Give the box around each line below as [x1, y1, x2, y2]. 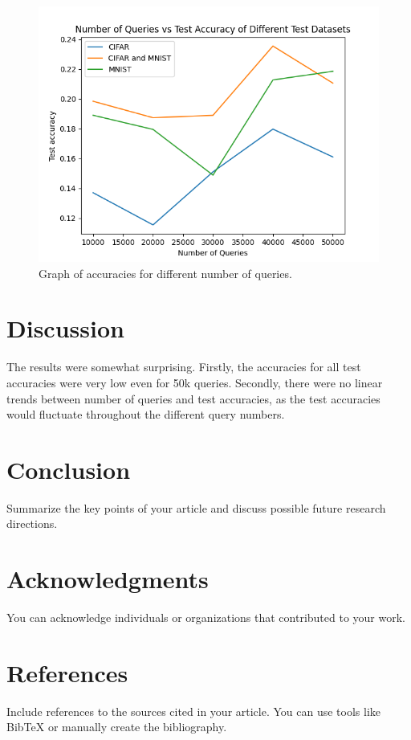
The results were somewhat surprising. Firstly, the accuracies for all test [6, 358, 361, 375]
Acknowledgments [6, 562, 209, 595]
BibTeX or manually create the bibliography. [6, 718, 227, 735]
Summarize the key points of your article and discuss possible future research [6, 499, 386, 516]
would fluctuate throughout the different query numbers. [6, 406, 285, 423]
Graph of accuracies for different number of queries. [39, 264, 292, 281]
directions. [6, 515, 58, 532]
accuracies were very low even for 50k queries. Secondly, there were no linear [6, 374, 383, 390]
